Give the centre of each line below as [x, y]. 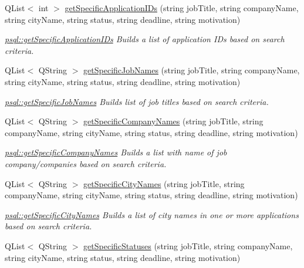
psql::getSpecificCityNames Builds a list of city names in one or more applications [152, 214]
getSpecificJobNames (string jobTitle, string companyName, [192, 70]
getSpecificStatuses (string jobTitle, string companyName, [188, 245]
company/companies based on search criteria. [86, 163]
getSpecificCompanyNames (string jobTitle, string [173, 121]
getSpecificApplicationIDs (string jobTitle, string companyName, [182, 8]
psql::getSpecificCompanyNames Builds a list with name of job [116, 152]
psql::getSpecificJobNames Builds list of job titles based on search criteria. [137, 101]
